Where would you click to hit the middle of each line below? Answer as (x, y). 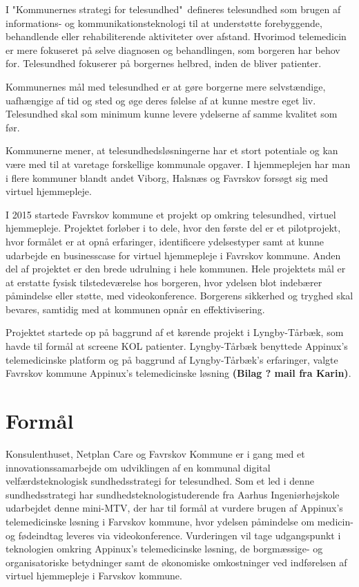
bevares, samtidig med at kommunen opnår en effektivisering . (135, 309)
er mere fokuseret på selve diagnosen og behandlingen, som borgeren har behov (173, 49)
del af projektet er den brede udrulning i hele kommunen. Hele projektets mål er (176, 269)
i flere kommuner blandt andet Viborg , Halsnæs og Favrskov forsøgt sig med (167, 177)
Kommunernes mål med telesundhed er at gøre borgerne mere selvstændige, (166, 86)
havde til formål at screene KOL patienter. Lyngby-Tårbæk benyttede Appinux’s (177, 346)
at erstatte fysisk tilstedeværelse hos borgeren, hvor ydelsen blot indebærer (164, 282)
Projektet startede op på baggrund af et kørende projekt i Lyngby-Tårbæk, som (175, 332)
